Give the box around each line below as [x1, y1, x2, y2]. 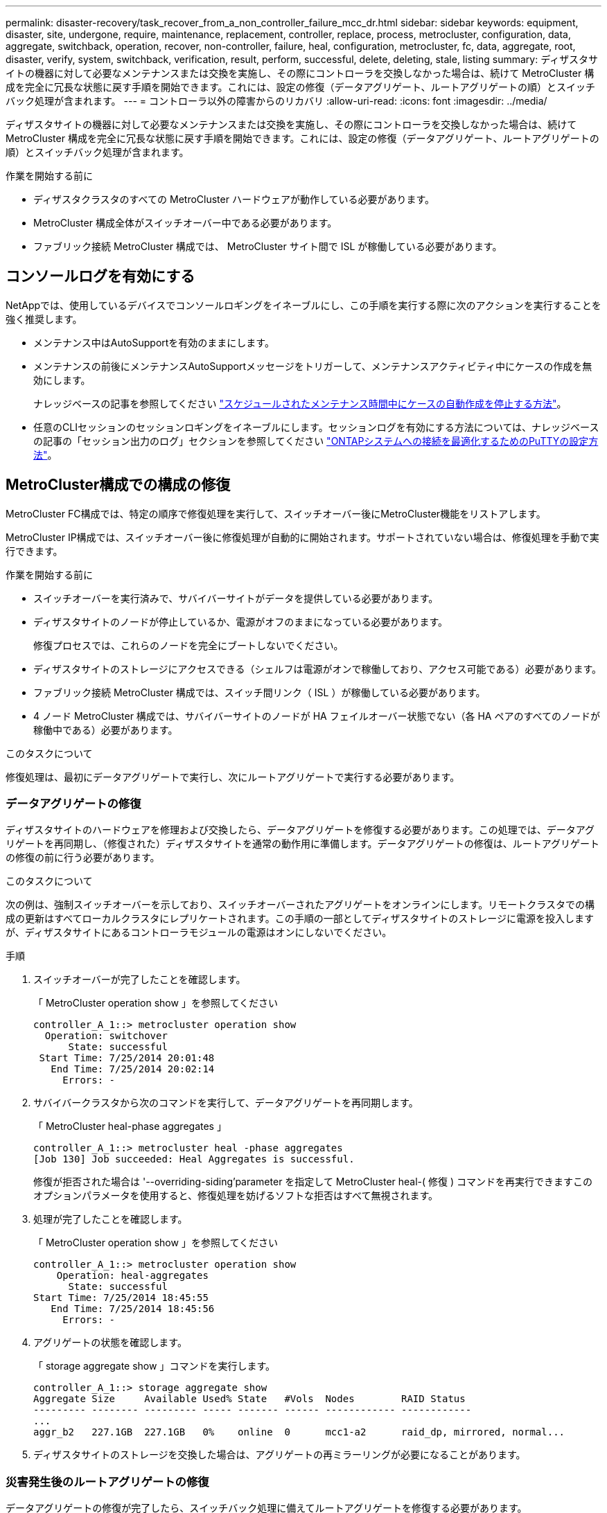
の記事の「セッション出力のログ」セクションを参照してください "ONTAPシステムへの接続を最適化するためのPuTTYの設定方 [33, 434, 599, 447]
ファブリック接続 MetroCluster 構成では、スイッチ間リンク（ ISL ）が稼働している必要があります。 [33, 686, 486, 698]
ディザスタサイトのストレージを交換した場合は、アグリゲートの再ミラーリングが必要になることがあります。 [33, 1449, 526, 1461]
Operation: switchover [44, 1030, 168, 1042]
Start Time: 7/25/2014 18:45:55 [33, 1292, 209, 1304]
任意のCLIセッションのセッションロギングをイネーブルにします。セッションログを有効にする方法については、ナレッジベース [33, 421, 599, 433]
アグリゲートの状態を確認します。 [33, 1336, 187, 1349]
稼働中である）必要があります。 [33, 723, 178, 736]
